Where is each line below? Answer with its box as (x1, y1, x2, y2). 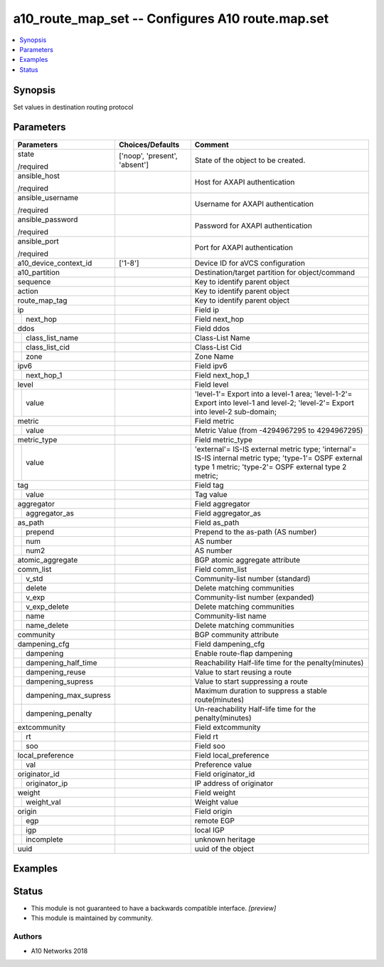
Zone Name (194, 351, 234, 361)
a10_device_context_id (17, 258, 92, 268)
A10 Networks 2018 (31, 946, 88, 955)
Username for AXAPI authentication (194, 199, 314, 209)
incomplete (26, 834, 63, 844)
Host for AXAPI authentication (194, 177, 295, 187)
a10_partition (17, 267, 60, 277)
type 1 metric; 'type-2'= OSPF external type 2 (194, 461, 347, 471)
